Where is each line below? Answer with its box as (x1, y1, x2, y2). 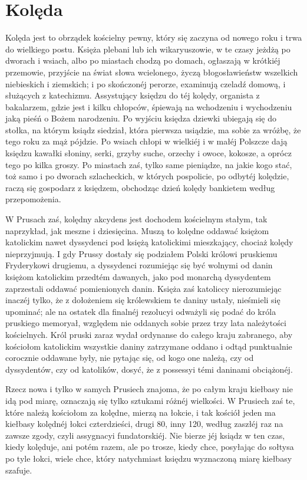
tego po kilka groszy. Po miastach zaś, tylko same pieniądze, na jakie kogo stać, (5, 158, 292, 170)
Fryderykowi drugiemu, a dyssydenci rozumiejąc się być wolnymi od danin (5, 259, 273, 271)
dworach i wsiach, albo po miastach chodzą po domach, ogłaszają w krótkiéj (5, 54, 280, 67)
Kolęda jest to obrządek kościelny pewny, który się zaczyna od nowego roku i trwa (5, 31, 302, 44)
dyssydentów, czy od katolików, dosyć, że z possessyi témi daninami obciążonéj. (5, 363, 293, 375)
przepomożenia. (5, 193, 61, 205)
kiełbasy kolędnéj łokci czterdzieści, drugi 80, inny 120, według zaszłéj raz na (5, 417, 283, 430)
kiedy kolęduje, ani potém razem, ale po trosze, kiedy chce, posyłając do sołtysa (5, 440, 294, 453)
